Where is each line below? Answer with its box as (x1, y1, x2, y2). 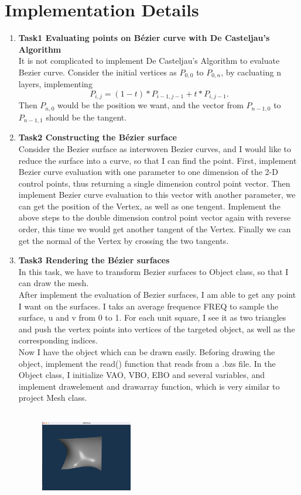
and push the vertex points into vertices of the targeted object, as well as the (18, 322, 295, 335)
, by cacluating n (221, 66, 281, 78)
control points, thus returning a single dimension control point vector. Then (18, 177, 290, 189)
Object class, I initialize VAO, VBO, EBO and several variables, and (18, 369, 265, 381)
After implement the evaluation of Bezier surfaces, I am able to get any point (18, 288, 296, 301)
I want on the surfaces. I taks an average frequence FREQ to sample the (18, 300, 279, 312)
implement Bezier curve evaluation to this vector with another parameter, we (18, 188, 296, 201)
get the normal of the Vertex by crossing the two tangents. (18, 234, 229, 246)
